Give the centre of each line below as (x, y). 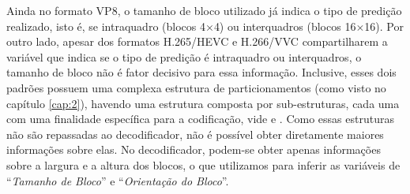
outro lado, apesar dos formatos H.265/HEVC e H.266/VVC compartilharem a (197, 41)
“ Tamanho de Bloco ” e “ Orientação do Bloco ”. (118, 180)
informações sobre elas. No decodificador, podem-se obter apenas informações (194, 149)
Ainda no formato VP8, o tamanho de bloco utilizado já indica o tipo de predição (204, 10)
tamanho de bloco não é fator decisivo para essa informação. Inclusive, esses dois (201, 72)
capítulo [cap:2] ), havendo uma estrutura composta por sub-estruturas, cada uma (203, 103)
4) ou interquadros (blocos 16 (285, 26)
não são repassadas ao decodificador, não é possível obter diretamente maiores (195, 134)
